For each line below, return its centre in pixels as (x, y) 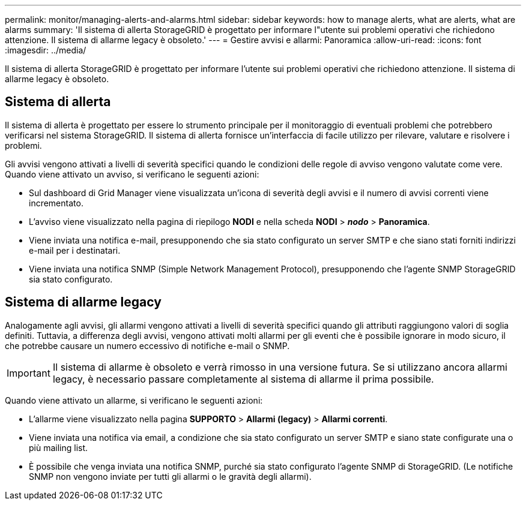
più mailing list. (59, 447)
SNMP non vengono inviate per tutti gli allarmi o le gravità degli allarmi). (170, 476)
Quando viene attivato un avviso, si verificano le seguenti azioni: (132, 174)
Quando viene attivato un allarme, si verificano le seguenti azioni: (134, 400)
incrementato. (56, 203)
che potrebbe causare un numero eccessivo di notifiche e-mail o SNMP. (147, 345)
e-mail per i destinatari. (75, 250)
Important (29, 373)
